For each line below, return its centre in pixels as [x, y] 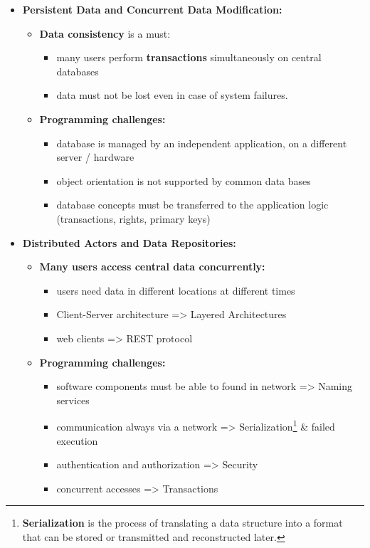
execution [77, 440]
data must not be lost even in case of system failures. [172, 95]
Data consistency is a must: [105, 33]
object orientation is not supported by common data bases [184, 180]
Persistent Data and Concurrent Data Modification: [152, 9]
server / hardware [95, 157]
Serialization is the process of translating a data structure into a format [183, 523]
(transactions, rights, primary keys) [133, 218]
